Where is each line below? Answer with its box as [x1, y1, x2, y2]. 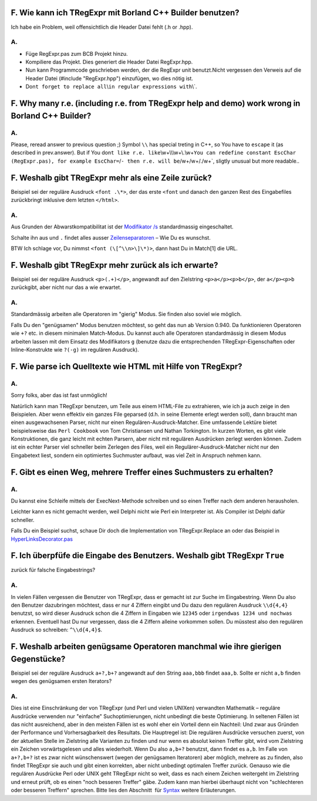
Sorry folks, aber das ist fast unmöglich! [11, 392, 108, 399]
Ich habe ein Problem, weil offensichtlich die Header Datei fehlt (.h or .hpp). [11, 23, 193, 31]
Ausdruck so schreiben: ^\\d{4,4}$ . [11, 626, 103, 634]
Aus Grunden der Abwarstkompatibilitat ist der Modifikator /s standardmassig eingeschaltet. [11, 223, 234, 230]
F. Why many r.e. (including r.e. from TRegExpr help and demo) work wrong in [11, 99, 301, 109]
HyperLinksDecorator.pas [11, 535, 73, 543]
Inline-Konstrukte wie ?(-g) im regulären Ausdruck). [11, 346, 139, 353]
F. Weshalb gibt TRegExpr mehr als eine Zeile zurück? [11, 173, 213, 183]
